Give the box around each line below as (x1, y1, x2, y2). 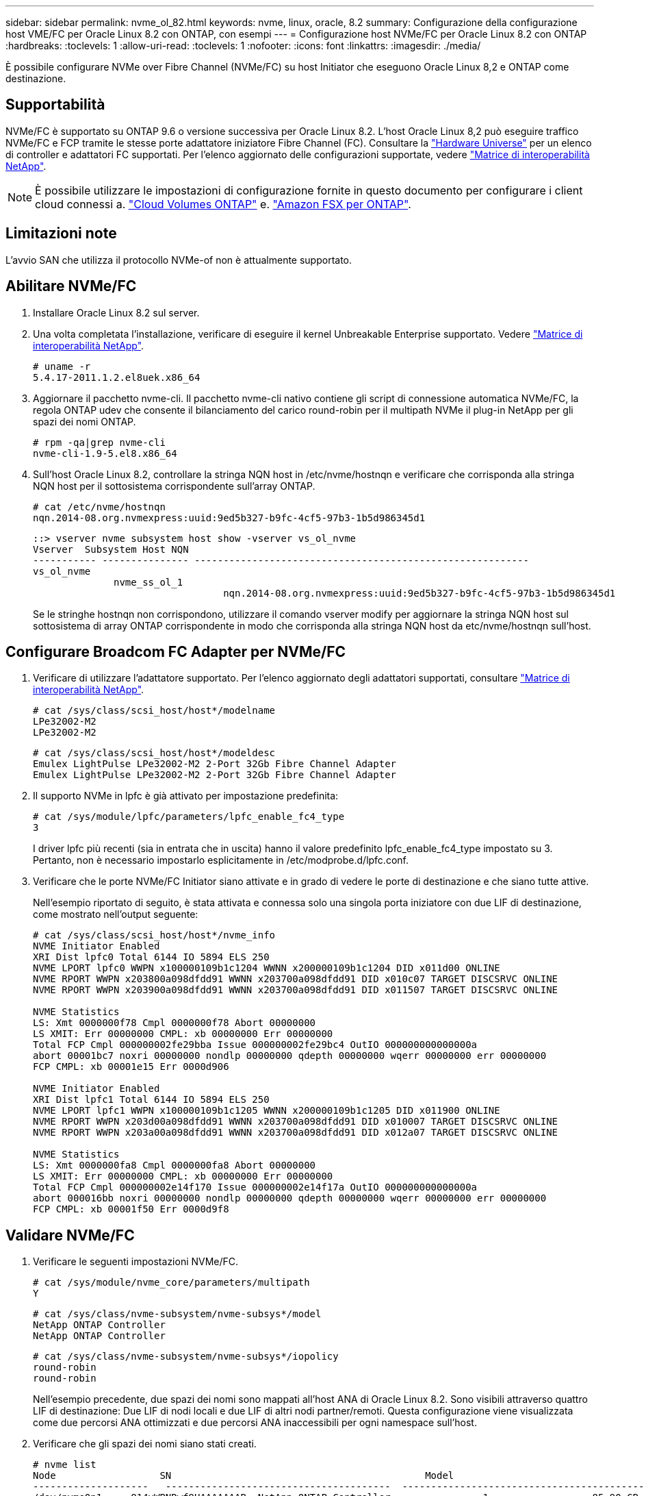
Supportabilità (5, 96, 105, 114)
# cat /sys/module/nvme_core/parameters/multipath (33, 1277, 310, 1288)
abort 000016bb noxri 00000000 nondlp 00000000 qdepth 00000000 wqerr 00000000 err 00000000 (33, 1193, 547, 1204)
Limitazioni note (5, 225, 117, 242)
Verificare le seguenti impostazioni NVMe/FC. (33, 1256, 239, 1268)
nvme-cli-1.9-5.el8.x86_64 (33, 447, 177, 459)
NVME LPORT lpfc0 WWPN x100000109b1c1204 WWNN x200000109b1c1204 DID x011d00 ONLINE (33, 962, 500, 974)
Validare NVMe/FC (5, 1226, 135, 1244)
